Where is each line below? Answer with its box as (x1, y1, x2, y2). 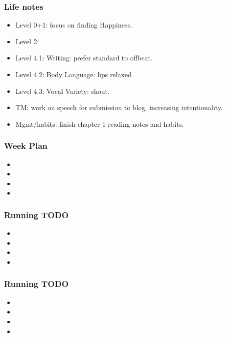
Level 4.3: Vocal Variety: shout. (15, 85, 110, 96)
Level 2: (15, 36, 39, 46)
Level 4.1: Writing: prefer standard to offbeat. (15, 53, 153, 63)
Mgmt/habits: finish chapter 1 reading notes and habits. (15, 118, 184, 129)
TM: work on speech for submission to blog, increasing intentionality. (15, 102, 223, 112)
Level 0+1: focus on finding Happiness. (15, 20, 132, 30)
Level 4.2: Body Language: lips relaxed (15, 69, 132, 79)
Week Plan (4, 140, 47, 152)
